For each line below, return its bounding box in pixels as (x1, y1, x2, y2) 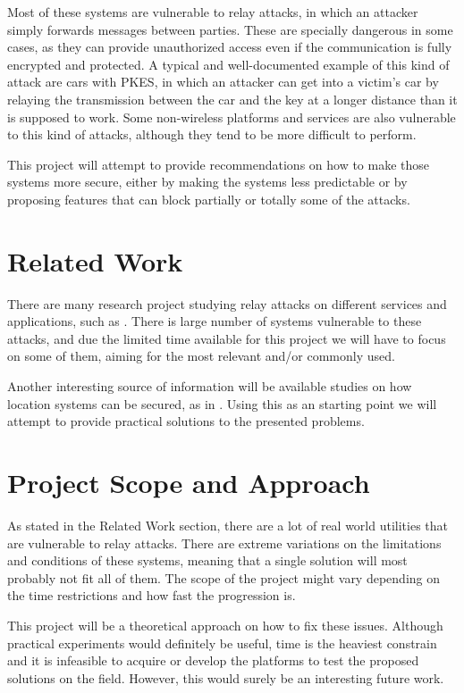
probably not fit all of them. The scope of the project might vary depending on (7, 568, 441, 587)
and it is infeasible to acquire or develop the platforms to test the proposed (7, 651, 419, 670)
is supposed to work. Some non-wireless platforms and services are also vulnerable (7, 107, 456, 126)
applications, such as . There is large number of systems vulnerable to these (7, 312, 422, 330)
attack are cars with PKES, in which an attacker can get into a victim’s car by (7, 72, 439, 91)
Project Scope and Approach (7, 464, 370, 500)
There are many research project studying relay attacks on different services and (7, 294, 447, 313)
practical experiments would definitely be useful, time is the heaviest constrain (7, 633, 437, 652)
